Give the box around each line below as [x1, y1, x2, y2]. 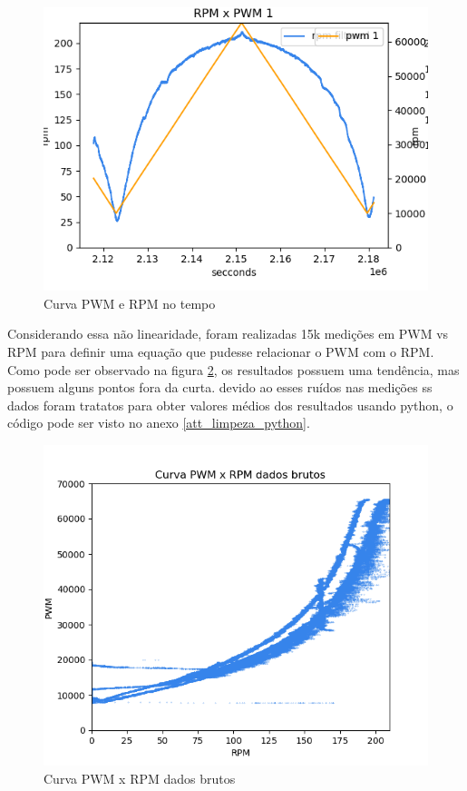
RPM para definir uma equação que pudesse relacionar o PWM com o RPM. [7, 341, 434, 361]
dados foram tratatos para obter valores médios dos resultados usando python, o [7, 395, 453, 414]
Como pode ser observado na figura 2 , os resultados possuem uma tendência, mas [7, 360, 460, 379]
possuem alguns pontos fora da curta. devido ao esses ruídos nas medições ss [7, 378, 433, 397]
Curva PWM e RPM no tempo [44, 293, 216, 312]
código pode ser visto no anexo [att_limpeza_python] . [7, 413, 310, 432]
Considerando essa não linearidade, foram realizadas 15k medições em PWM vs [7, 324, 449, 343]
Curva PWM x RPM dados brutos [44, 768, 236, 787]
